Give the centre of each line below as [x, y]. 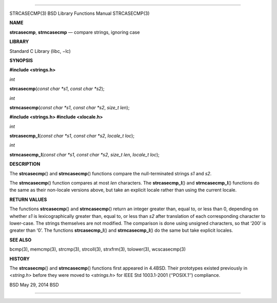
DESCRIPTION [25, 164]
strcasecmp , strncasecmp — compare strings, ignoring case [75, 32]
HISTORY [20, 258]
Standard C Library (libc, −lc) [40, 51]
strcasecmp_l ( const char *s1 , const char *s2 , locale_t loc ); [72, 136]
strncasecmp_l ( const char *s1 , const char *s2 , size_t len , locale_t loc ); [85, 154]
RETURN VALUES [28, 199]
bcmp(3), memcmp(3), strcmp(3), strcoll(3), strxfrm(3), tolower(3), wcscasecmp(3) [98, 249]
